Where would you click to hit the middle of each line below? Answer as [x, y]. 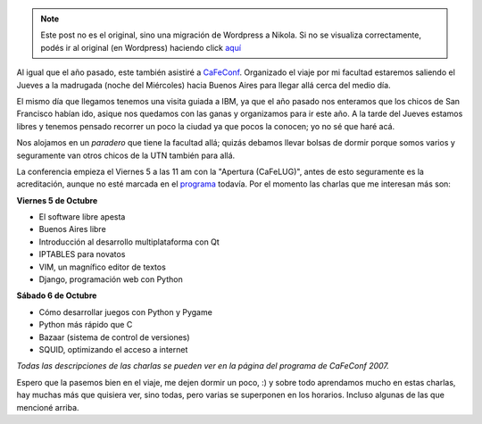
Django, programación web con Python [111, 279]
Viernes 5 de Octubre [57, 200]
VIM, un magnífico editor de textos [103, 267]
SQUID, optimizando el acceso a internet [113, 349]
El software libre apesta [82, 217]
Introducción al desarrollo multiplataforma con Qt [129, 242]
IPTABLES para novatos [82, 254]
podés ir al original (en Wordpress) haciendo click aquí [141, 47]
